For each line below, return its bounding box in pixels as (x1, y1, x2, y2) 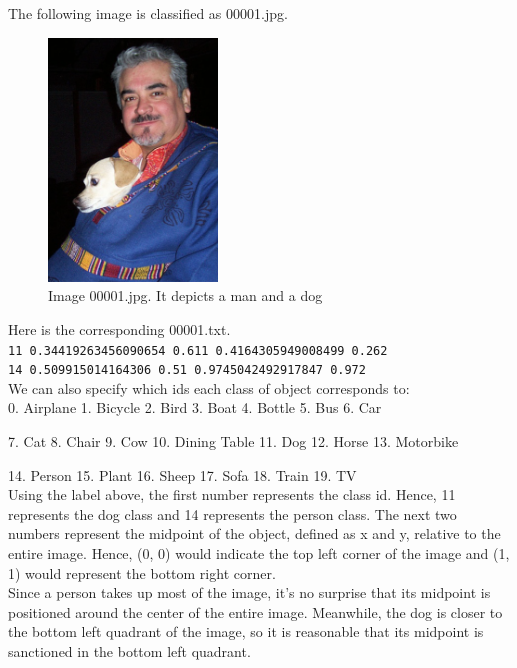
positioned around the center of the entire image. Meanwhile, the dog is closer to (8, 601, 503, 622)
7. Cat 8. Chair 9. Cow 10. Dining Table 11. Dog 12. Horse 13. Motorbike (8, 431, 459, 452)
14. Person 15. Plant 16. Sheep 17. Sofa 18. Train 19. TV (8, 464, 357, 485)
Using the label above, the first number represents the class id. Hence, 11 (8, 484, 456, 505)
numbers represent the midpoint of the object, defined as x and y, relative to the (8, 523, 501, 544)
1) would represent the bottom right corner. (8, 562, 276, 583)
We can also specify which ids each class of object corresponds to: (8, 377, 410, 398)
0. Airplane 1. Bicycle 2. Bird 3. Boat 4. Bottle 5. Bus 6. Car (8, 397, 382, 418)
